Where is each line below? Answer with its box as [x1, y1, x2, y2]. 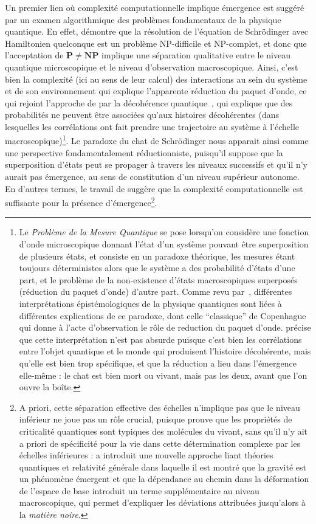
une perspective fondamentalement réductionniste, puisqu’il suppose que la [5, 146, 283, 159]
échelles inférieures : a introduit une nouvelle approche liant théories [19, 449, 273, 461]
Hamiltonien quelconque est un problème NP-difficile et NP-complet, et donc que [5, 36, 307, 49]
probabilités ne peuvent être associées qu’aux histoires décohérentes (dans [5, 108, 280, 121]
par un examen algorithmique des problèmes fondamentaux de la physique [5, 13, 281, 26]
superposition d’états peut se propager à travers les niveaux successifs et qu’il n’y [5, 158, 307, 171]
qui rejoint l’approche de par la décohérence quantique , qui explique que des [5, 96, 293, 109]
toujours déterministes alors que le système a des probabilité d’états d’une [19, 261, 295, 274]
